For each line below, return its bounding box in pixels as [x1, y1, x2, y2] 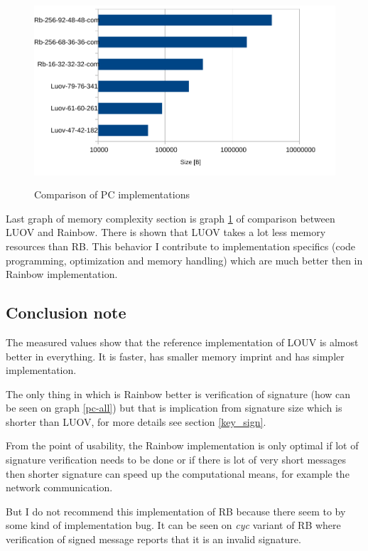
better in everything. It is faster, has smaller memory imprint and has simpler [6, 348, 345, 363]
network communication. [6, 480, 113, 495]
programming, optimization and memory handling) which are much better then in [6, 252, 363, 267]
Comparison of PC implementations [34, 187, 190, 202]
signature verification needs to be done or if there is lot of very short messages [6, 452, 347, 467]
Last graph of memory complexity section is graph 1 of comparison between [6, 210, 335, 225]
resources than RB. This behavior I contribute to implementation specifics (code [6, 238, 356, 253]
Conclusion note [6, 301, 126, 323]
